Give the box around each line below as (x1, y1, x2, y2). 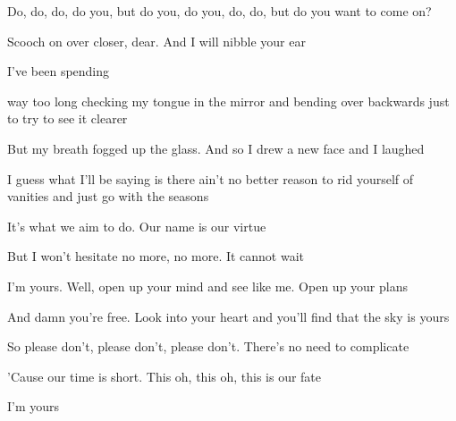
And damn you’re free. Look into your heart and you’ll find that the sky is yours (7, 307, 450, 325)
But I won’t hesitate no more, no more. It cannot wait (7, 247, 305, 265)
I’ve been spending (7, 62, 110, 80)
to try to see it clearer (7, 109, 128, 128)
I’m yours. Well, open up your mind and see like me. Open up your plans (7, 276, 408, 295)
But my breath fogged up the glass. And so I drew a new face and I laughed (7, 139, 425, 157)
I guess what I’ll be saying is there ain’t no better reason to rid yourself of (7, 169, 414, 188)
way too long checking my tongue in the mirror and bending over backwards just (7, 91, 450, 110)
